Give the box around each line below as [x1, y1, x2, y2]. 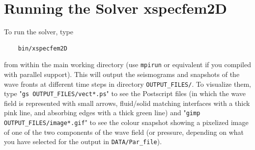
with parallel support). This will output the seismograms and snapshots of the [4, 69, 240, 79]
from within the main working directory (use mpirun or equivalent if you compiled [4, 59, 251, 70]
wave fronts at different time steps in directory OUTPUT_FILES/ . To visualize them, [4, 78, 251, 89]
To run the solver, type [4, 26, 73, 37]
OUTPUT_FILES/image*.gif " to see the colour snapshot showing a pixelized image [4, 117, 249, 127]
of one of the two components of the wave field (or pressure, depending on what [4, 126, 244, 137]
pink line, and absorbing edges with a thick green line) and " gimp [4, 107, 200, 118]
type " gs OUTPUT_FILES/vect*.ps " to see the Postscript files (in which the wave [4, 88, 246, 99]
